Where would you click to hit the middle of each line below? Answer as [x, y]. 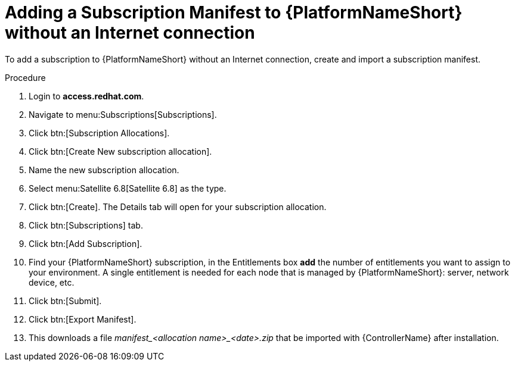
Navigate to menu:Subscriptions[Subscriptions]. [123, 114]
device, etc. [52, 282]
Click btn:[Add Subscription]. [86, 243]
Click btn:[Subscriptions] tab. [86, 225]
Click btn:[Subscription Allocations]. [99, 133]
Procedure [25, 77]
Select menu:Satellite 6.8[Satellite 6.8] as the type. [128, 188]
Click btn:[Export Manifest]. [83, 319]
